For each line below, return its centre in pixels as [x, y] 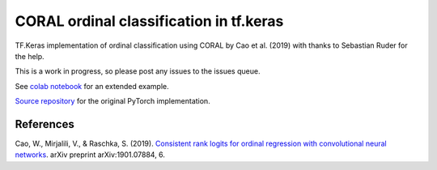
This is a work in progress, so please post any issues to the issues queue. [138, 71]
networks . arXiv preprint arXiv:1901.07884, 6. [90, 155]
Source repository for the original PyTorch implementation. [112, 101]
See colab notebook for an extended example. [92, 86]
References [45, 124]
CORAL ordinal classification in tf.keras [149, 21]
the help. [30, 56]
